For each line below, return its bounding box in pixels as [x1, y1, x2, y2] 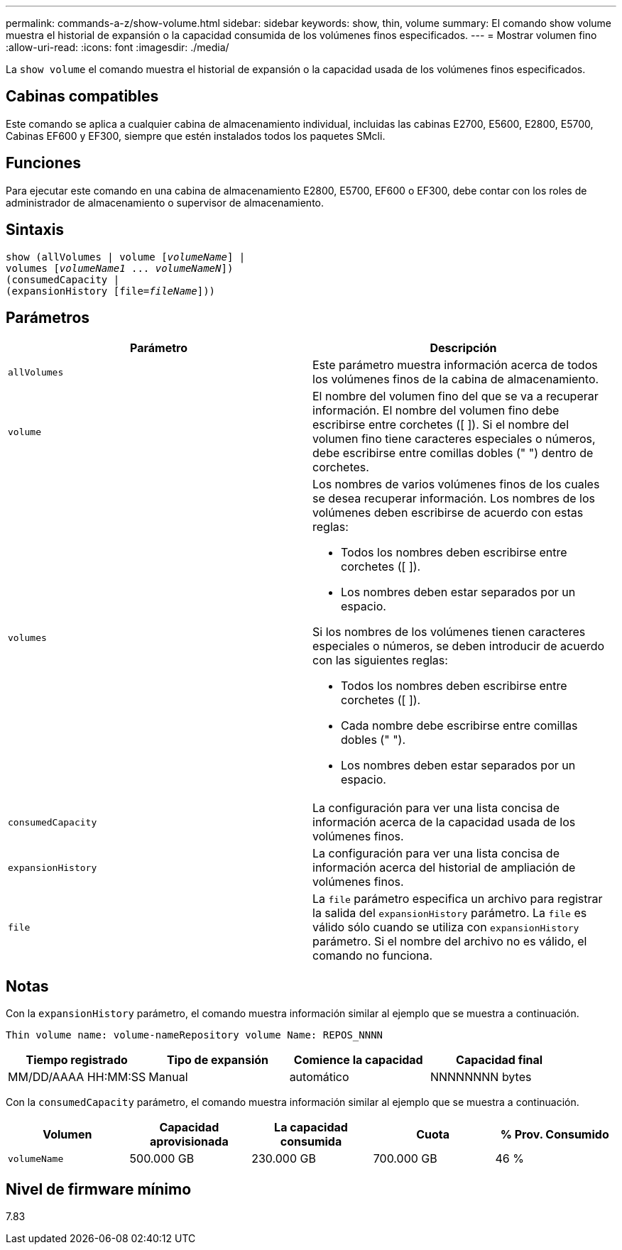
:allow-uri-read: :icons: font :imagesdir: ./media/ [6, 41, 229, 53]
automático [289, 1070, 349, 1085]
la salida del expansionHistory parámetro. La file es [312, 906, 587, 921]
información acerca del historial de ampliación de [312, 860, 576, 875]
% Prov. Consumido [500, 1127, 609, 1142]
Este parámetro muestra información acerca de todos [312, 358, 598, 373]
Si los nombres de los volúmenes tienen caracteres [312, 625, 586, 640]
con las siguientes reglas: [312, 653, 448, 668]
